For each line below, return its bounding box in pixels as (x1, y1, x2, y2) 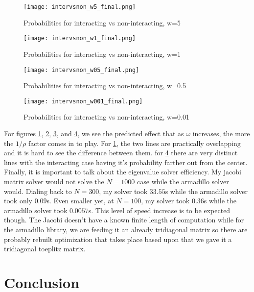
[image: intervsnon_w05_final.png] (23, 66, 139, 73)
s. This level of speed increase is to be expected (88, 205, 231, 215)
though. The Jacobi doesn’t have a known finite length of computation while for (4, 215, 244, 225)
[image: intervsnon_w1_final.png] (23, 35, 136, 42)
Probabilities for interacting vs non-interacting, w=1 (23, 49, 181, 59)
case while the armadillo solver (137, 176, 229, 186)
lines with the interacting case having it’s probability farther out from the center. (4, 157, 248, 167)
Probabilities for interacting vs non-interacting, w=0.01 (23, 112, 189, 122)
